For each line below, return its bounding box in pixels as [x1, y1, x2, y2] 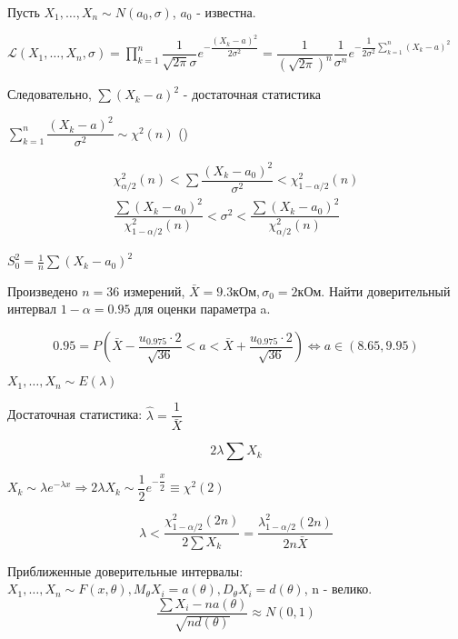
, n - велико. [304, 579, 373, 598]
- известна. [196, 3, 256, 21]
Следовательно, [7, 85, 92, 104]
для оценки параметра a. [134, 299, 271, 318]
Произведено [7, 281, 78, 300]
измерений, [123, 281, 185, 300]
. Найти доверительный [321, 281, 451, 300]
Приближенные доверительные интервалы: [7, 561, 244, 580]
